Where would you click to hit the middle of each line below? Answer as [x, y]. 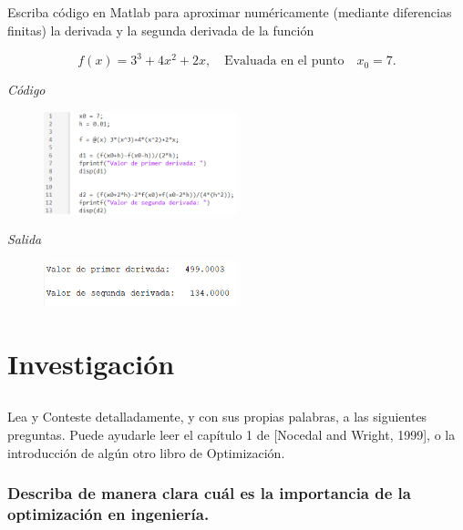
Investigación [91, 363]
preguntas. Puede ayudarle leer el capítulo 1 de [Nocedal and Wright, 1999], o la [231, 434]
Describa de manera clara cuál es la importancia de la [209, 493]
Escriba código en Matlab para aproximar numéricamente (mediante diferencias [230, 12]
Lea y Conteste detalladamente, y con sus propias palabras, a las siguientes [217, 417]
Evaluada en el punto [284, 61]
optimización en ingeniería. [108, 513]
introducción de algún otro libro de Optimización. [146, 452]
